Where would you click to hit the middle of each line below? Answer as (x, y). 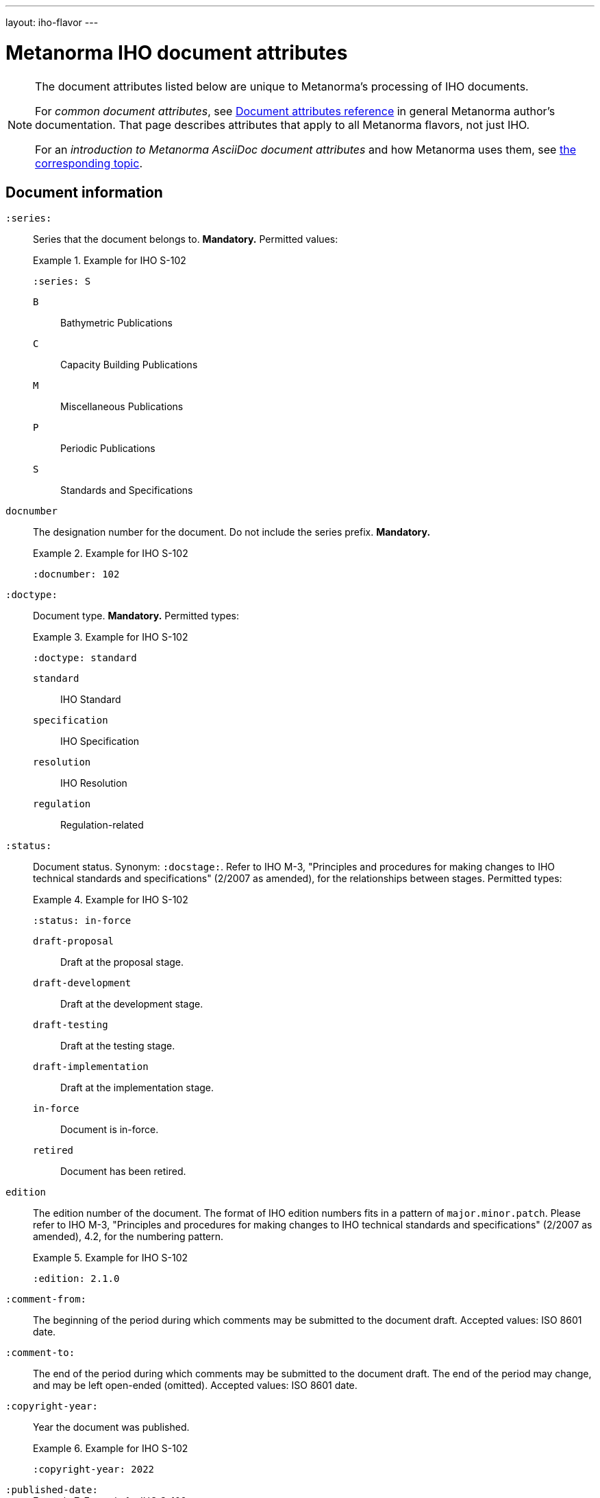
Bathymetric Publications (116, 323)
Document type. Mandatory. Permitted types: (136, 616)
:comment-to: (40, 1353)
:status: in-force (82, 921)
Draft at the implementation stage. (137, 1088)
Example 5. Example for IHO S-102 (111, 1258)
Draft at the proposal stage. (122, 962)
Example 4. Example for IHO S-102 (111, 900)
